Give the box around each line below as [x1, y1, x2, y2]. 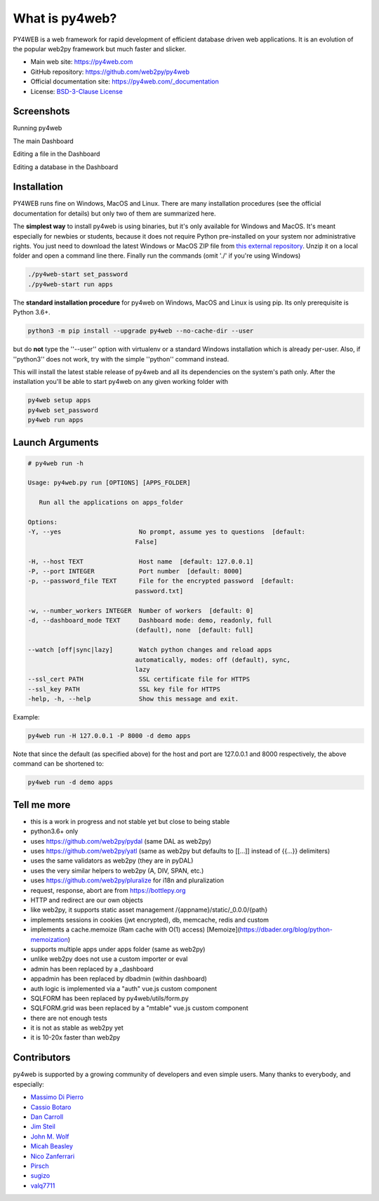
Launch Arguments [13, 436, 99, 449]
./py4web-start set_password [27, 270, 128, 279]
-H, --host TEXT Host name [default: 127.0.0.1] [27, 557, 254, 565]
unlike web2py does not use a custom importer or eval [30, 955, 188, 963]
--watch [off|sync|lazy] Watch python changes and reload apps [27, 646, 272, 654]
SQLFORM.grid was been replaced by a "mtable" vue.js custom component [30, 1004, 248, 1012]
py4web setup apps [27, 397, 91, 404]
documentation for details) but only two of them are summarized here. [13, 209, 216, 218]
